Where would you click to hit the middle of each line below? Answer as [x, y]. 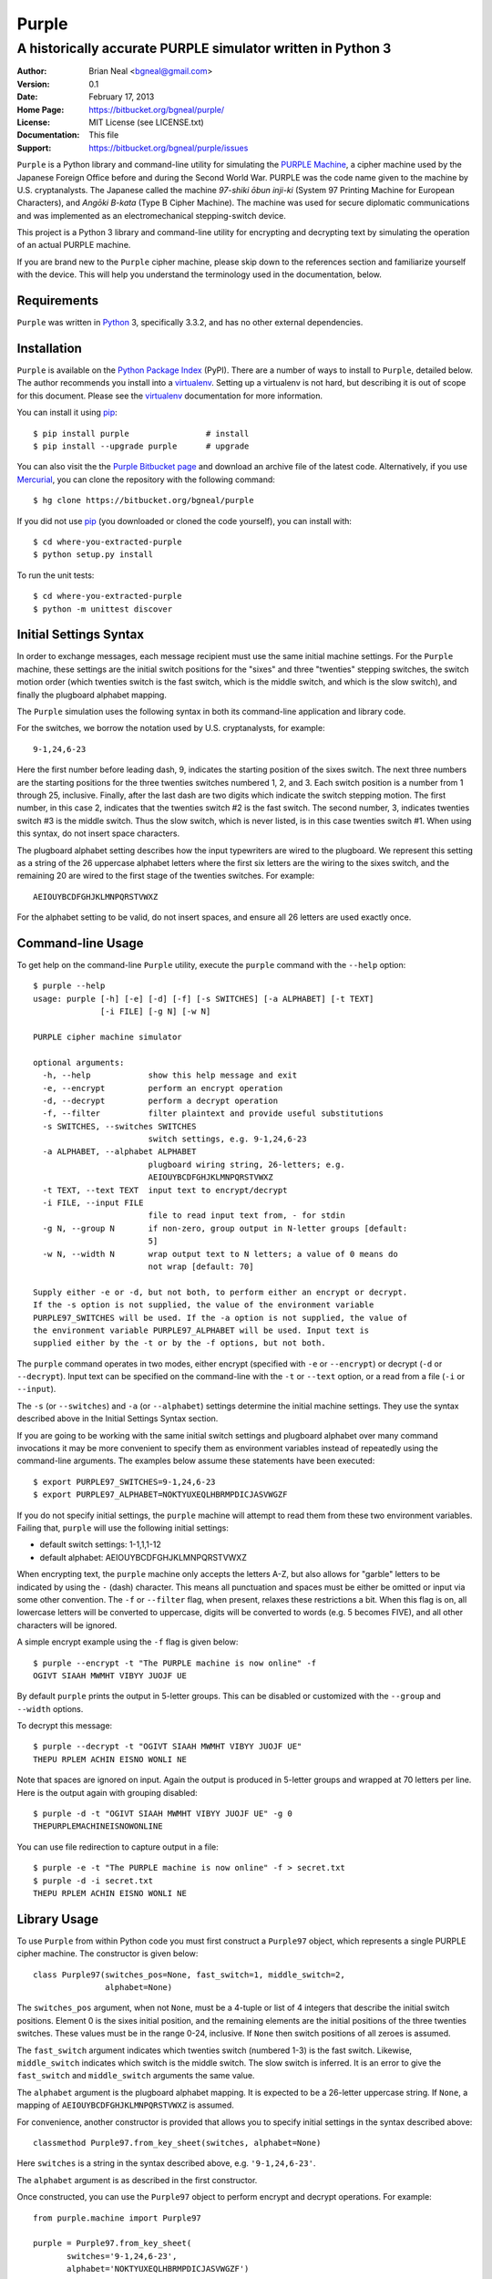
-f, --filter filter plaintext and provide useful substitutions [213, 1114]
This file [104, 135]
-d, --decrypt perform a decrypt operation [160, 1100]
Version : [33, 84]
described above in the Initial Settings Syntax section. [118, 1418]
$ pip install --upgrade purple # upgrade [141, 446]
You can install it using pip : [67, 412]
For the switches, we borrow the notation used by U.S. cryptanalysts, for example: [171, 728]
